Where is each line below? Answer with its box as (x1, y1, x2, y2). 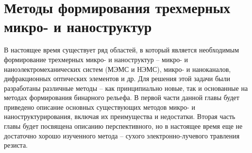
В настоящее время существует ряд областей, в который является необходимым (4, 45, 239, 55)
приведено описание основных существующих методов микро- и (4, 102, 195, 112)
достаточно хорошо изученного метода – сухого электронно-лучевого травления (4, 130, 240, 140)
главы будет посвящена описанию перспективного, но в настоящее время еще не (4, 121, 243, 131)
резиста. (4, 140, 28, 150)
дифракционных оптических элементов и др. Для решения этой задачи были (4, 73, 230, 84)
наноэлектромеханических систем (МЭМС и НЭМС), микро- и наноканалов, (4, 64, 231, 74)
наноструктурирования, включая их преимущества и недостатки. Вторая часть (4, 111, 235, 121)
